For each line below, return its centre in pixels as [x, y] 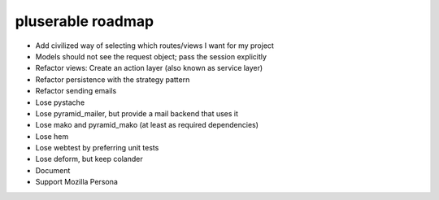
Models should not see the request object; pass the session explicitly [151, 56]
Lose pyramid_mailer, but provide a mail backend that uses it [137, 113]
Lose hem [52, 136]
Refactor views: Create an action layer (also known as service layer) [149, 68]
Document [53, 170]
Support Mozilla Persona [76, 182]
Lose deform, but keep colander [89, 159]
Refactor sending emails [76, 91]
